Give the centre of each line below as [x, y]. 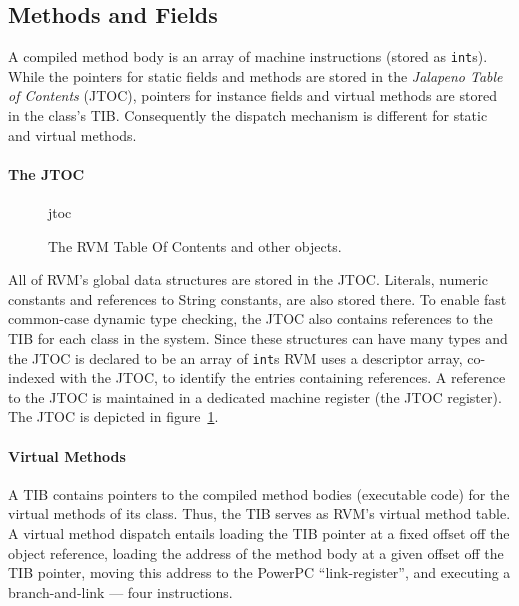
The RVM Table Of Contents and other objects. [195, 245]
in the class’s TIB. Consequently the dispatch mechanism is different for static [248, 115]
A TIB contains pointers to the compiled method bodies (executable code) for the [259, 493]
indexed [32, 377]
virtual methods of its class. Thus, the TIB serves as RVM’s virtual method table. [259, 513]
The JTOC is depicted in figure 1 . [113, 416]
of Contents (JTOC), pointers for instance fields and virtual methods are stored [252, 95]
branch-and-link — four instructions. [120, 591]
